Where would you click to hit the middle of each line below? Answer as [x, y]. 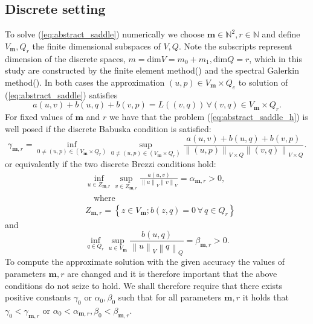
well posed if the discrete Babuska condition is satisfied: [108, 128]
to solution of [263, 82]
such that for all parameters [170, 297]
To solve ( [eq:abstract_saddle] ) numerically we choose [105, 34]
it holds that [266, 297]
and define [281, 34]
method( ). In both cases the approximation [85, 82]
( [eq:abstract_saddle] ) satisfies [61, 94]
